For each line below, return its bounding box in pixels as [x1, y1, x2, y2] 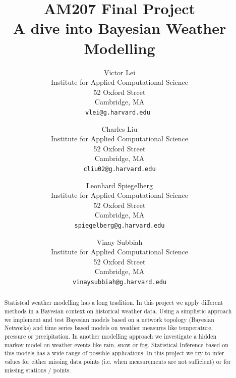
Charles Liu [101, 123, 138, 134]
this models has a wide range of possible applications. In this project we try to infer [4, 349, 224, 357]
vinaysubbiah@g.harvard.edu [72, 278, 167, 286]
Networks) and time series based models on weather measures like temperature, [4, 323, 213, 332]
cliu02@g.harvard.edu [83, 165, 156, 173]
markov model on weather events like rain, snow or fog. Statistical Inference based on [4, 340, 228, 349]
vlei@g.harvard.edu [85, 109, 150, 116]
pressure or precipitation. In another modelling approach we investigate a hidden [4, 332, 217, 341]
